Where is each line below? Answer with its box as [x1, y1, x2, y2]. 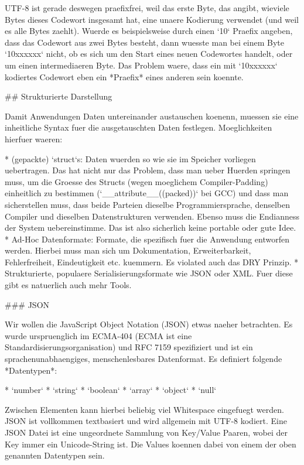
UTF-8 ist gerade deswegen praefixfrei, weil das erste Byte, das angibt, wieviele [5, 2, 289, 13]
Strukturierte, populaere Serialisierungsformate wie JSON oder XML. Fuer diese [5, 267, 293, 279]
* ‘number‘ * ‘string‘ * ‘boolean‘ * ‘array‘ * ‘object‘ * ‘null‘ [5, 384, 217, 396]
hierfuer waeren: [5, 132, 63, 145]
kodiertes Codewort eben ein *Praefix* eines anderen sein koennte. [5, 70, 244, 83]
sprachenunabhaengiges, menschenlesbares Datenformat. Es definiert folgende [5, 353, 282, 365]
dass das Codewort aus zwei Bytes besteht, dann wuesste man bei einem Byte [5, 36, 284, 48]
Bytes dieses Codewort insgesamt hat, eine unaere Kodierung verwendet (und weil [5, 13, 299, 25]
